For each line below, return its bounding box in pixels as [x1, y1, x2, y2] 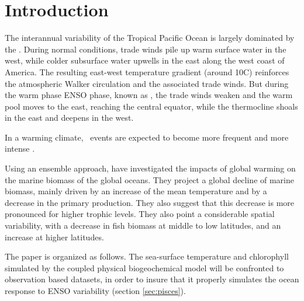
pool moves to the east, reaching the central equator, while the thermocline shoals [5, 100, 298, 112]
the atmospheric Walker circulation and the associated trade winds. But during [5, 77, 289, 89]
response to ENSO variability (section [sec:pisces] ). [5, 285, 186, 296]
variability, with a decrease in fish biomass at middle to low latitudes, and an [5, 219, 281, 232]
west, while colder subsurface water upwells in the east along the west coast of [5, 54, 285, 66]
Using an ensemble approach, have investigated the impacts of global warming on [5, 162, 296, 174]
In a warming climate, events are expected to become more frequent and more [5, 131, 289, 143]
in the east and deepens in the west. [5, 111, 134, 124]
